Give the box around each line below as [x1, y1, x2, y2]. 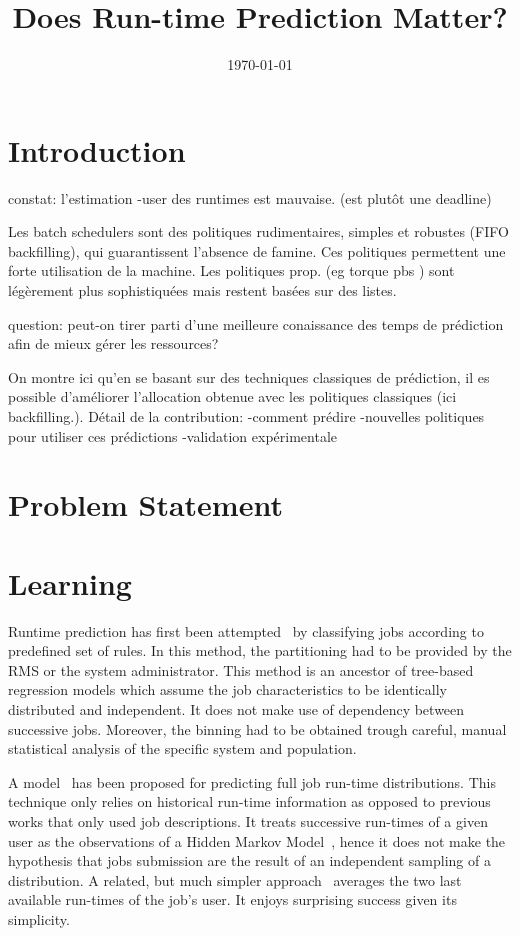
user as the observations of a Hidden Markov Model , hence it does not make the [8, 830, 506, 851]
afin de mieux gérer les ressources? [8, 333, 219, 354]
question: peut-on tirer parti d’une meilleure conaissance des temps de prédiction [8, 313, 504, 334]
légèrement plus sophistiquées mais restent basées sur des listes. [8, 280, 397, 301]
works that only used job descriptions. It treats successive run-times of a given [8, 811, 488, 832]
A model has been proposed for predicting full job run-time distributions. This [8, 771, 496, 792]
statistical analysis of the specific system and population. [8, 738, 357, 759]
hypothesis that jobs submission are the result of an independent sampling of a [8, 850, 491, 871]
